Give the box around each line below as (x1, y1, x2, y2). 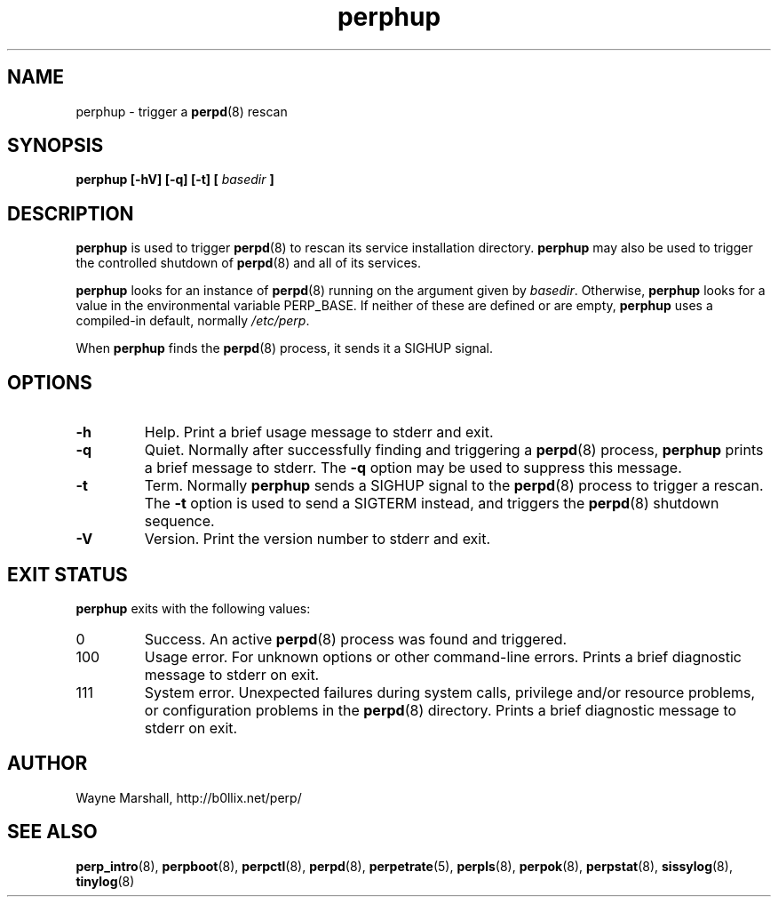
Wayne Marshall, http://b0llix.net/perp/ (75, 789, 302, 805)
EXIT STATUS (7, 563, 128, 586)
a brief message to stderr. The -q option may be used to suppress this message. (144, 459, 682, 477)
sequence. (144, 512, 215, 531)
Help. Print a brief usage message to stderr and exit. (144, 423, 494, 442)
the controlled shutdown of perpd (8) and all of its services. (75, 255, 421, 271)
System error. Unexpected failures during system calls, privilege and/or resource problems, (144, 683, 756, 701)
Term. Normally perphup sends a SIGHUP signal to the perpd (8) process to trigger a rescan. (144, 476, 764, 495)
